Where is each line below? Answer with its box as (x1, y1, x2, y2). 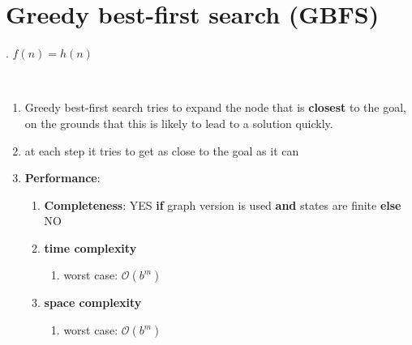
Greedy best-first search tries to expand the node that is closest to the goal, (24, 99, 406, 116)
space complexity (44, 294, 142, 311)
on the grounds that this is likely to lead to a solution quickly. (24, 114, 333, 131)
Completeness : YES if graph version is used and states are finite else (44, 196, 401, 213)
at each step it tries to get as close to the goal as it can (24, 142, 299, 159)
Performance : (24, 169, 101, 186)
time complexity (44, 239, 137, 256)
